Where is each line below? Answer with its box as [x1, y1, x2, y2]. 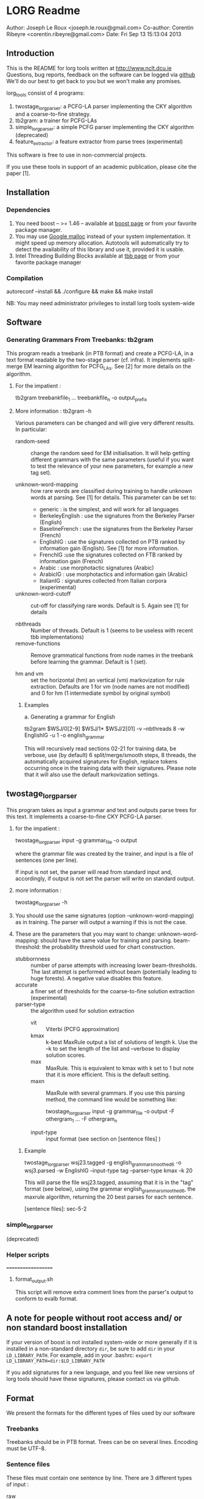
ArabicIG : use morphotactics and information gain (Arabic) [39, 571, 188, 578]
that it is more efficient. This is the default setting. [45, 1071, 171, 1078]
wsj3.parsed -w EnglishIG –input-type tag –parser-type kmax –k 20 [24, 1166, 193, 1174]
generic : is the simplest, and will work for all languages [39, 506, 179, 513]
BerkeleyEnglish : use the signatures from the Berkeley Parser [39, 512, 195, 520]
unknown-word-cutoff [15, 590, 71, 598]
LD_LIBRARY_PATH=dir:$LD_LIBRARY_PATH [6, 1358, 105, 1364]
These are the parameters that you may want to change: [15, 930, 157, 938]
